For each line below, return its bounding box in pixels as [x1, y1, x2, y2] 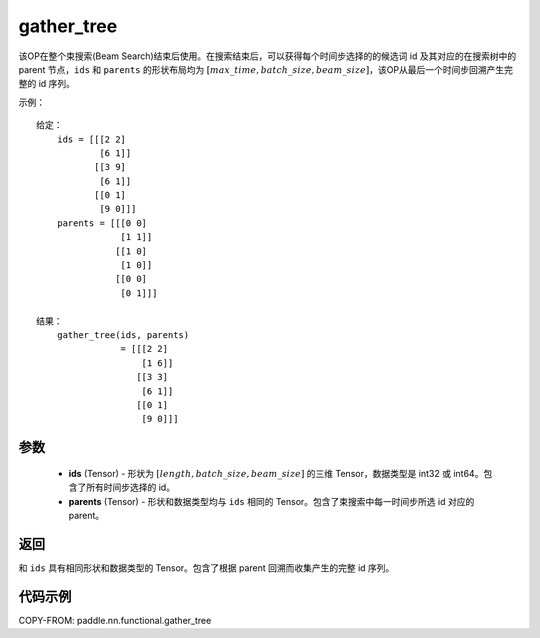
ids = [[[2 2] [56, 133, 127, 145]
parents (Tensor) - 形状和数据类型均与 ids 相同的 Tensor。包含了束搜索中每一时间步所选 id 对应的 [68, 495, 475, 507]
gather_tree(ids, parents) [56, 329, 190, 340]
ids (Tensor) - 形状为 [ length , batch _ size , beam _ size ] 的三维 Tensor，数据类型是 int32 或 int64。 [68, 467, 484, 479]
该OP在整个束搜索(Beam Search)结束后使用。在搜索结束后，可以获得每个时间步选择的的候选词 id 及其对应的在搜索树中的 [18, 50, 517, 62]
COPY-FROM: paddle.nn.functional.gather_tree [18, 614, 212, 626]
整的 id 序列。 [18, 78, 75, 90]
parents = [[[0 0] [56, 217, 148, 229]
